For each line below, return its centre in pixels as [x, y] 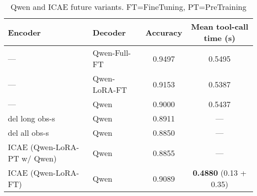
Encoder [24, 32]
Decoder [109, 32]
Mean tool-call [220, 26]
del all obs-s [28, 133]
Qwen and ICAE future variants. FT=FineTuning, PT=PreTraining [128, 7]
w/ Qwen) [39, 158]
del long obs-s [32, 118]
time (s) [220, 38]
